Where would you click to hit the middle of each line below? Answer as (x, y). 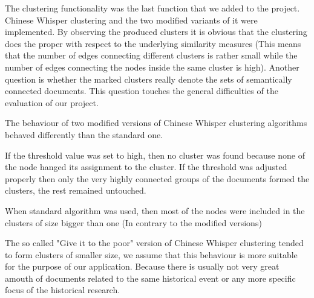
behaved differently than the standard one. (84, 134)
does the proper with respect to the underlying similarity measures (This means (153, 43)
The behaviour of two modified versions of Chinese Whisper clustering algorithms (156, 123)
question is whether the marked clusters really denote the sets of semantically (149, 79)
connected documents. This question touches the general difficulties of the (142, 91)
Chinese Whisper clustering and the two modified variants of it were (131, 20)
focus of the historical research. (63, 290)
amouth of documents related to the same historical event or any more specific (150, 278)
